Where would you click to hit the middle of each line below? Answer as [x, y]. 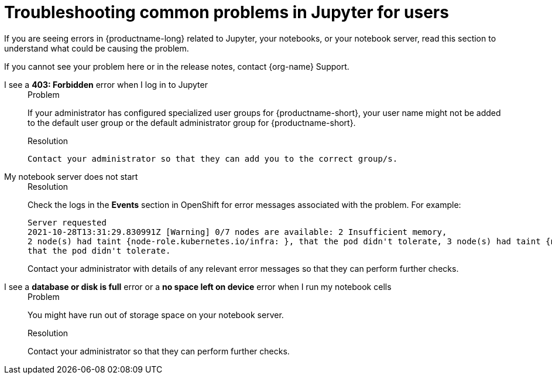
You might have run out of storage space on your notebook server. [156, 315]
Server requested [67, 222]
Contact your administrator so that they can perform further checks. [159, 351]
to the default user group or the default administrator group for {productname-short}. [192, 122]
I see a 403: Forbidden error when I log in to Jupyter [106, 84]
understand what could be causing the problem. [97, 48]
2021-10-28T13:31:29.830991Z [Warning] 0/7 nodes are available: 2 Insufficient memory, [237, 232]
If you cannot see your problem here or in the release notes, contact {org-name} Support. [177, 66]
